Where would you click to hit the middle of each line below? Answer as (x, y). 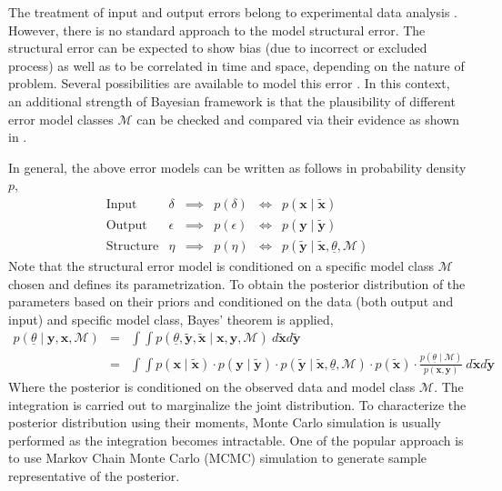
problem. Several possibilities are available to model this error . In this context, (229, 83)
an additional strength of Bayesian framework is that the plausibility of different (232, 100)
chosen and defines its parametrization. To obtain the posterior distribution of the (237, 283)
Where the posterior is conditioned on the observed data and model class (212, 387)
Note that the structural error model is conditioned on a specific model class (221, 266)
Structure (132, 247)
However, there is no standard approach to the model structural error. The (217, 30)
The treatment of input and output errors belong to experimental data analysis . (233, 12)
